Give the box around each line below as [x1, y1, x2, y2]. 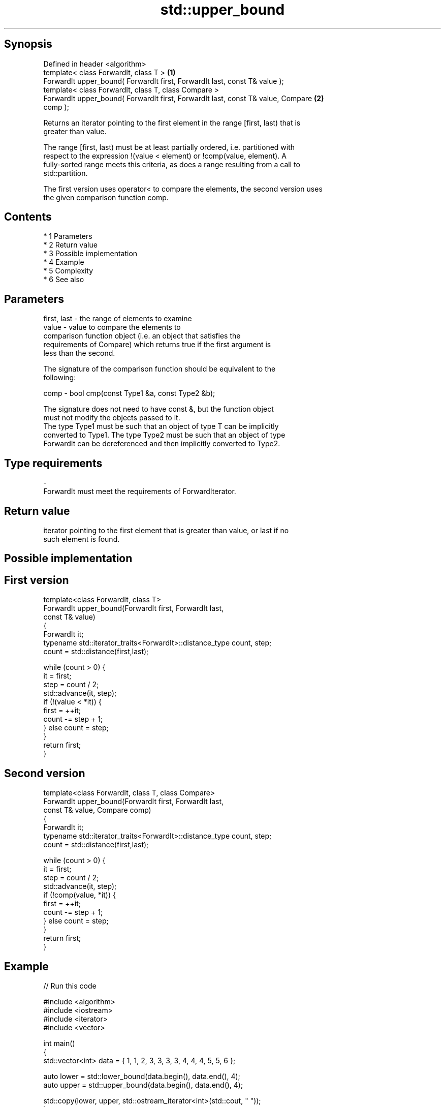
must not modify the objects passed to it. [43, 413, 180, 422]
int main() [43, 1038, 75, 1048]
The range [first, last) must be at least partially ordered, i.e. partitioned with [43, 142, 295, 151]
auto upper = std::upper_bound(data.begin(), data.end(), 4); [43, 1080, 243, 1089]
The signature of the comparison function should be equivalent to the [43, 364, 276, 374]
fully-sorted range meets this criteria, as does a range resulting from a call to [43, 160, 300, 169]
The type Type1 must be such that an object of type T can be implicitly [43, 422, 279, 431]
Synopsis [4, 38, 52, 51]
